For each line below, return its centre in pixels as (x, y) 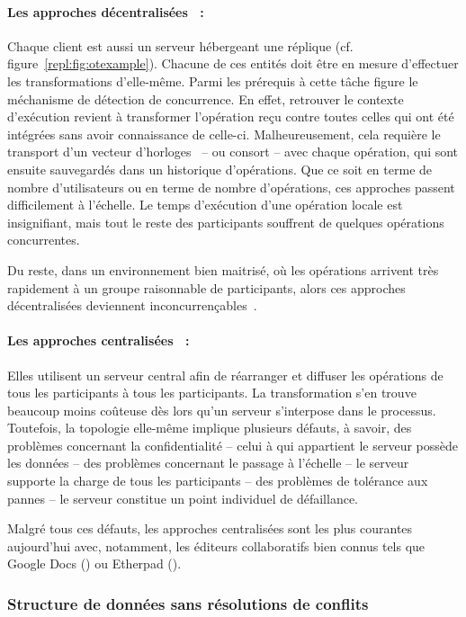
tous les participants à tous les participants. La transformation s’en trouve (212, 393)
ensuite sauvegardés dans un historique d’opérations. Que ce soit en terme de (220, 169)
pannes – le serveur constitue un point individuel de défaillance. (183, 498)
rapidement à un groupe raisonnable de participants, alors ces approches (206, 287)
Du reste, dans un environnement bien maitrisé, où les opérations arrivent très (223, 269)
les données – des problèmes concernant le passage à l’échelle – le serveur (208, 463)
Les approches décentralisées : (106, 11)
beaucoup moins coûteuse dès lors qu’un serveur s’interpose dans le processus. (222, 410)
